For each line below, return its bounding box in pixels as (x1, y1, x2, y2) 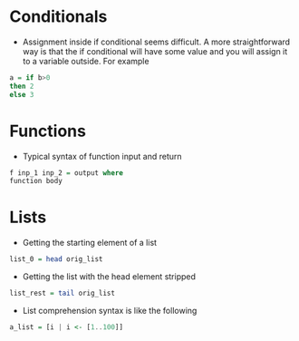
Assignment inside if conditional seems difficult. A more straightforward (22, 36, 291, 47)
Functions (9, 121, 86, 141)
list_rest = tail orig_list (9, 288, 116, 298)
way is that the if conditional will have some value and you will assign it (22, 45, 288, 56)
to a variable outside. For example (22, 55, 149, 66)
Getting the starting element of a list (22, 238, 157, 248)
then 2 (9, 82, 34, 91)
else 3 (9, 90, 34, 99)
